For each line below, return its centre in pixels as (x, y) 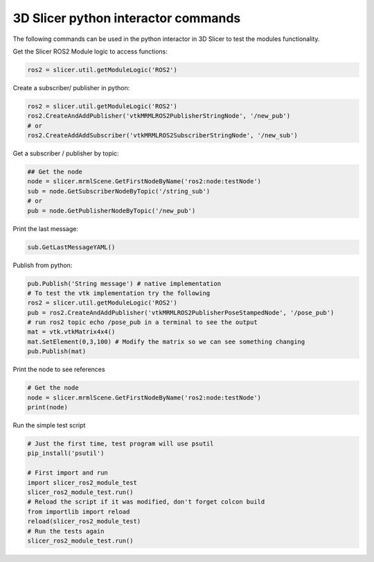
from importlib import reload (79, 511)
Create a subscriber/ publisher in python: (71, 87)
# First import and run (68, 473)
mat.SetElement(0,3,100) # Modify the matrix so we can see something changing (166, 341)
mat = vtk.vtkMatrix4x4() (71, 332)
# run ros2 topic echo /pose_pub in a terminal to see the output (142, 322)
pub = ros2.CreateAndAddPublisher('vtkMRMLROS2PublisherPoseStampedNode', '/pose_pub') (181, 313)
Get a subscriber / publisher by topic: (66, 153)
